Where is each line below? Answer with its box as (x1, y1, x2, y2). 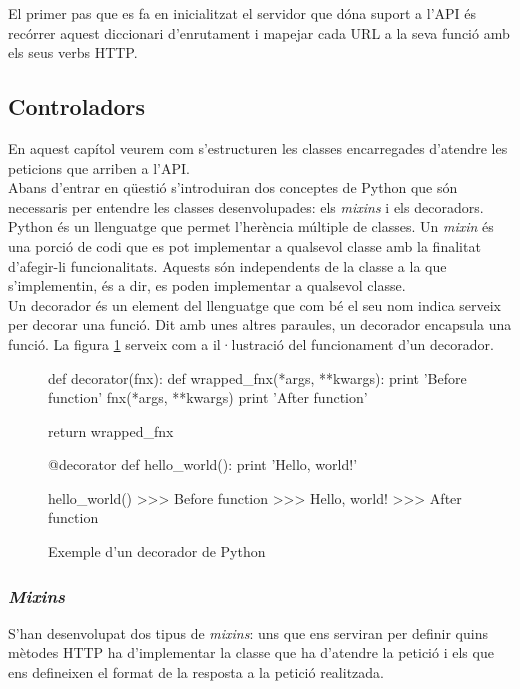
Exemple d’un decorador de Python (48, 541, 266, 562)
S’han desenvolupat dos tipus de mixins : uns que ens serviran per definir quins (8, 622, 488, 643)
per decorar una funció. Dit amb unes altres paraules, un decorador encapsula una (8, 314, 512, 335)
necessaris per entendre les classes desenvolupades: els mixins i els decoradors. (8, 196, 484, 217)
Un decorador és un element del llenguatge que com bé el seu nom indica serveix (8, 294, 502, 315)
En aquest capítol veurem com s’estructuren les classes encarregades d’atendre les (8, 137, 508, 158)
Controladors (8, 91, 146, 122)
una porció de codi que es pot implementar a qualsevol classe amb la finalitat (8, 235, 481, 256)
